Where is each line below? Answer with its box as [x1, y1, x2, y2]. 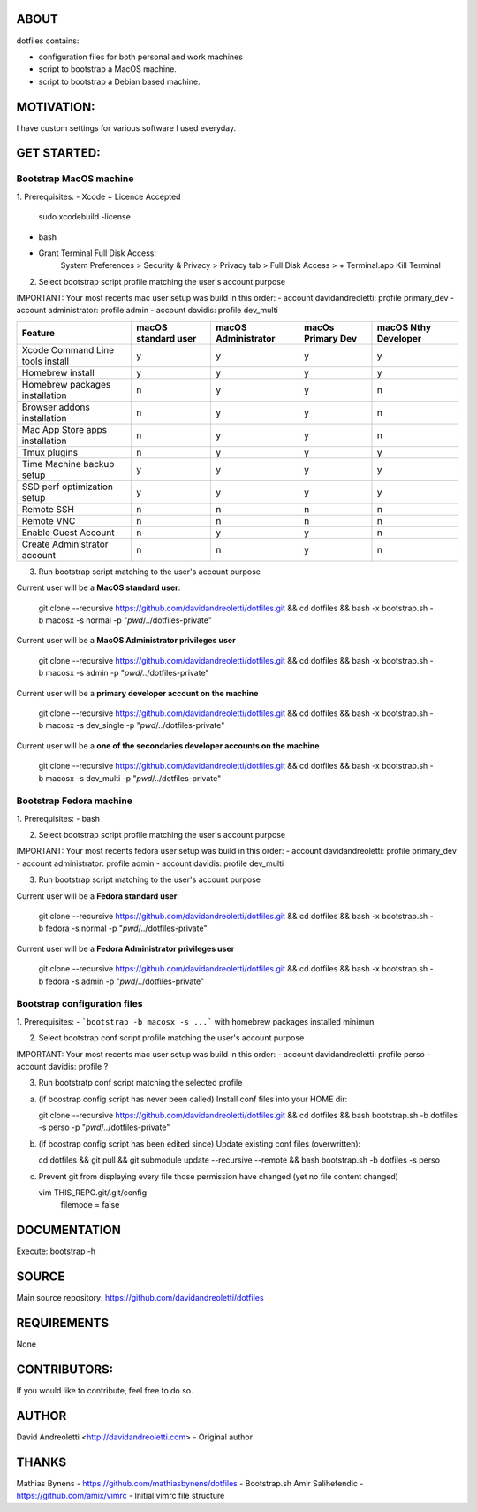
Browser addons [21, 401, 90, 413]
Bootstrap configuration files [16, 998, 143, 1010]
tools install [21, 355, 70, 367]
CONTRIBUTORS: [16, 1362, 114, 1377]
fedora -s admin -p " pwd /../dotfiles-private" [45, 976, 205, 986]
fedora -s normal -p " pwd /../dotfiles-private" [45, 923, 208, 933]
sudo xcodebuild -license [38, 211, 132, 222]
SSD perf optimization [21, 480, 114, 493]
